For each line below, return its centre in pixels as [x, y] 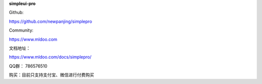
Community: [21, 30]
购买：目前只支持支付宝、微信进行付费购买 [51, 75]
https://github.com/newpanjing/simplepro [50, 21]
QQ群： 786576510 [28, 66]
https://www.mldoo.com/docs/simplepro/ [50, 57]
